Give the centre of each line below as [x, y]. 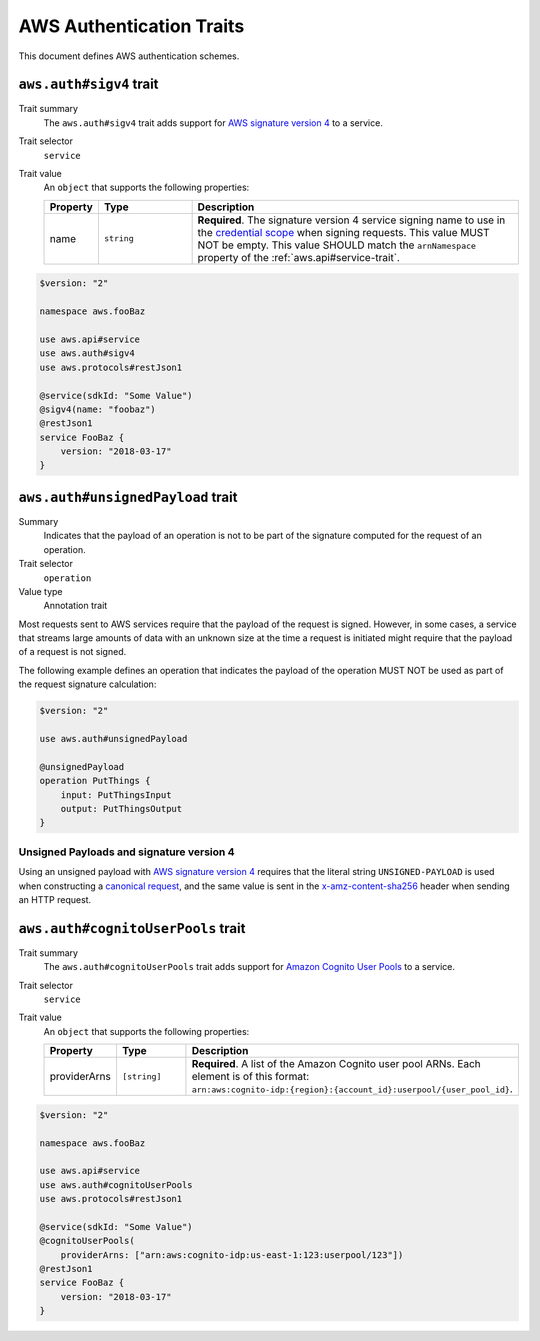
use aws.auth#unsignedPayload [113, 739]
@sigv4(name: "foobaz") [98, 409]
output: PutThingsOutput [121, 808]
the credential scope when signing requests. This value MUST [343, 232]
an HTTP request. [55, 899]
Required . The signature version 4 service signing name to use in [351, 220]
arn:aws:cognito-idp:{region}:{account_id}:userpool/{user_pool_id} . [352, 1089]
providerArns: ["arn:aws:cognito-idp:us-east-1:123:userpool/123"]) [232, 1254]
